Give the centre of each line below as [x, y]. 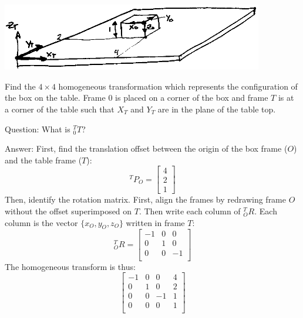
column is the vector [41, 222]
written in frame [155, 222]
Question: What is [38, 129]
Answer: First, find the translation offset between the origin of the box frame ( [146, 148]
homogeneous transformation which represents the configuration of [178, 86]
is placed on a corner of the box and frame [192, 98]
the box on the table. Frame [55, 98]
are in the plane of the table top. [217, 109]
